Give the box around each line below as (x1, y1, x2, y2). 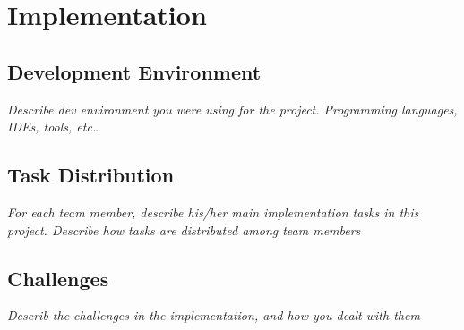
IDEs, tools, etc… (7, 117, 101, 136)
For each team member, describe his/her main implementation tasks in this (7, 202, 419, 221)
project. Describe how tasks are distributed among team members (7, 220, 361, 239)
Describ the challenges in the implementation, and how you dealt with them (7, 306, 420, 325)
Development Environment (7, 57, 262, 85)
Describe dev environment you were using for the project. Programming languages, (7, 99, 458, 118)
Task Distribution (7, 161, 175, 189)
